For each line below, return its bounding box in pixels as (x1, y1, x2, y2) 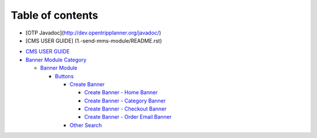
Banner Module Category (25, 56, 87, 63)
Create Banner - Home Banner (84, 89, 158, 96)
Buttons (55, 73, 74, 80)
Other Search (69, 122, 102, 129)
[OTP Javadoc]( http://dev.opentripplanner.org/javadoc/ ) (25, 29, 161, 36)
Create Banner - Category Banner (84, 97, 166, 104)
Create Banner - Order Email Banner (84, 113, 172, 120)
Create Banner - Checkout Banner (84, 105, 167, 112)
